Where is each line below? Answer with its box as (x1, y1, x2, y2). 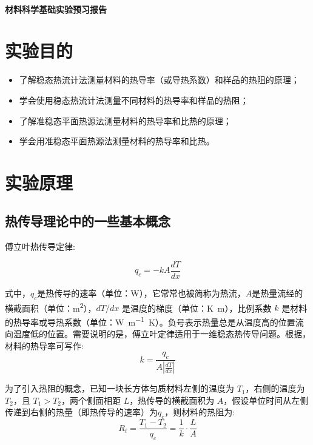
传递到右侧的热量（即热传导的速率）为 (5, 406, 158, 418)
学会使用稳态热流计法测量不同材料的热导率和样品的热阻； (19, 93, 249, 106)
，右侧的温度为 (245, 382, 305, 395)
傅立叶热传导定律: (5, 240, 75, 253)
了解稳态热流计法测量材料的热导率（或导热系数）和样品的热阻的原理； (19, 73, 300, 86)
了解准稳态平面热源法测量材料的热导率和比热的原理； (19, 114, 232, 127)
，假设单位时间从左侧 (223, 393, 309, 406)
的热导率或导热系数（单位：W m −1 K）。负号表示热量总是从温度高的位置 (5, 313, 295, 328)
